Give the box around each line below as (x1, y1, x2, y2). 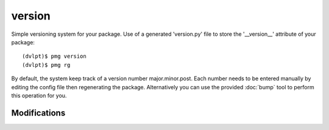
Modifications (11, 108, 66, 118)
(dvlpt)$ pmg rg (22, 61, 71, 68)
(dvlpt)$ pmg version (22, 53, 87, 60)
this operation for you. (11, 92, 67, 99)
